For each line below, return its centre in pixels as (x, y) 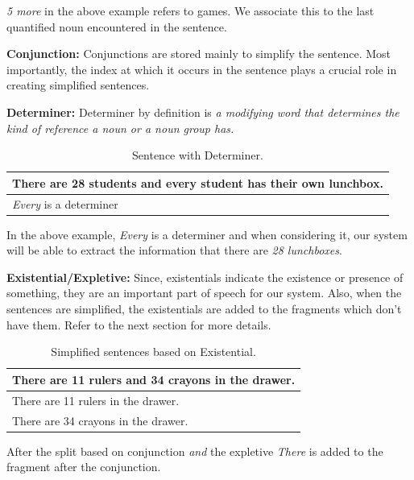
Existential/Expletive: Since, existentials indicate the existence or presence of (205, 277)
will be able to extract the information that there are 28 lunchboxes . (174, 250)
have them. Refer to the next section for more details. (139, 324)
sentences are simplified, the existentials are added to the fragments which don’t (204, 309)
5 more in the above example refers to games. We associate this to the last (190, 10)
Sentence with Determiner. (198, 155)
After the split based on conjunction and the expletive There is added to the (195, 451)
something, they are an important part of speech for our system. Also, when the (204, 293)
